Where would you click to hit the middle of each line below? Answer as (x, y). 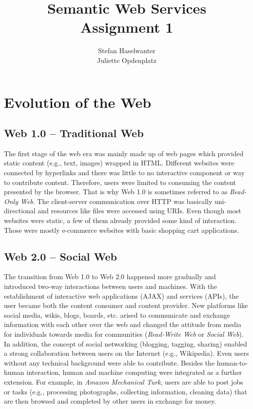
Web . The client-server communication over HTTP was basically (117, 201)
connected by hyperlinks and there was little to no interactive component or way (124, 173)
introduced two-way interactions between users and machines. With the (111, 286)
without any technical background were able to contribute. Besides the (109, 362)
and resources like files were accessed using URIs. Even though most (139, 211)
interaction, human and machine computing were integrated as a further (134, 372)
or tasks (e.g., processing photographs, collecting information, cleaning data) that (126, 391)
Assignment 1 (127, 27)
